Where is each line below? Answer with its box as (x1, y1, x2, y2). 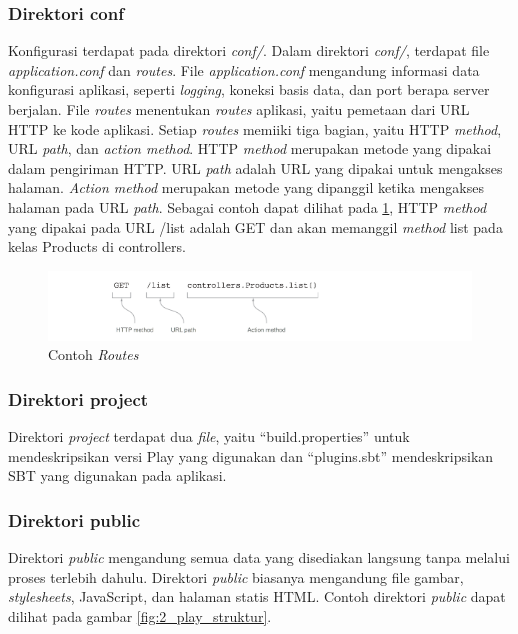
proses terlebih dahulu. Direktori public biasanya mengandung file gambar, (8, 566, 464, 587)
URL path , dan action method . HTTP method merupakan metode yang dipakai (8, 138, 492, 159)
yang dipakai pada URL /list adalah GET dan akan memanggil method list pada (8, 216, 503, 237)
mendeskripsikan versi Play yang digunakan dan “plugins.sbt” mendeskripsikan (8, 445, 494, 466)
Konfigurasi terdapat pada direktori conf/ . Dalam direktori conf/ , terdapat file (8, 40, 490, 61)
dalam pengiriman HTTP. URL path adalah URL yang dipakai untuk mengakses (8, 157, 503, 178)
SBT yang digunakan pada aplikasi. (8, 465, 227, 486)
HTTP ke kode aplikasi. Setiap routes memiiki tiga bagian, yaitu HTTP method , (8, 118, 502, 139)
